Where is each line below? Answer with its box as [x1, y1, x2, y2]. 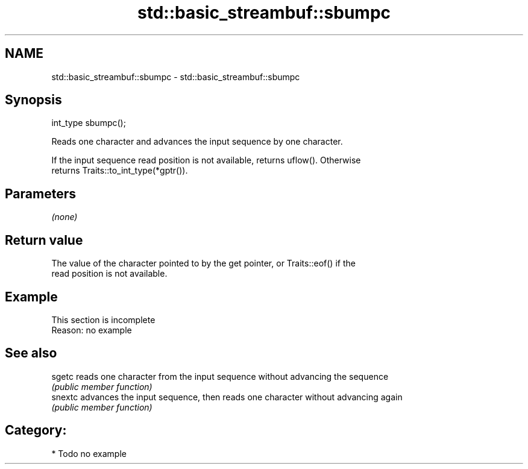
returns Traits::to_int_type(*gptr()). [51, 165, 188, 176]
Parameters [5, 186, 76, 201]
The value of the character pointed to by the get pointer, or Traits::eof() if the [51, 258, 356, 269]
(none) [51, 212, 78, 222]
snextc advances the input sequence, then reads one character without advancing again [51, 391, 403, 402]
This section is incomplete [51, 314, 156, 325]
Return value [5, 232, 83, 248]
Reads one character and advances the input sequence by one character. [51, 136, 343, 147]
